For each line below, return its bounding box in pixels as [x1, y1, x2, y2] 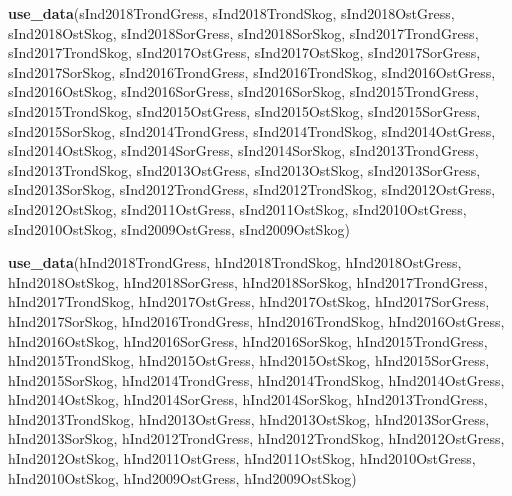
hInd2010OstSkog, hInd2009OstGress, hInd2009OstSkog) [8, 467, 357, 488]
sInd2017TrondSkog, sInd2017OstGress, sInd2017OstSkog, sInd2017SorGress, [8, 42, 481, 63]
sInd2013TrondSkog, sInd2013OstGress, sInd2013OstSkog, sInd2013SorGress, [8, 159, 481, 180]
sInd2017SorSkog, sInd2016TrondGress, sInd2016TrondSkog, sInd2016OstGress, [8, 61, 496, 82]
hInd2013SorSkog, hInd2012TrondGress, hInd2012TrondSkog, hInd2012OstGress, [8, 428, 505, 449]
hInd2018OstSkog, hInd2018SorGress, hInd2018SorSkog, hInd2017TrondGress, [8, 271, 488, 292]
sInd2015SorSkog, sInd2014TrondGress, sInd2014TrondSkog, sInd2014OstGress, [8, 120, 496, 141]
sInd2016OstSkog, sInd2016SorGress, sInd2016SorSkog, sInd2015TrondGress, [8, 81, 479, 102]
